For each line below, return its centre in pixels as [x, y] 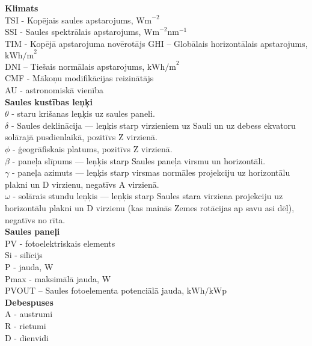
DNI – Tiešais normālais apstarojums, [75, 66]
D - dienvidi [27, 337]
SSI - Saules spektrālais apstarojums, [73, 32]
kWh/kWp [206, 292]
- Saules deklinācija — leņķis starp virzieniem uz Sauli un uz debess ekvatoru [153, 125]
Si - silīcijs [24, 255]
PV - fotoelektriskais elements [60, 243]
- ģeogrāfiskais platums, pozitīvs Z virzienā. [93, 149]
